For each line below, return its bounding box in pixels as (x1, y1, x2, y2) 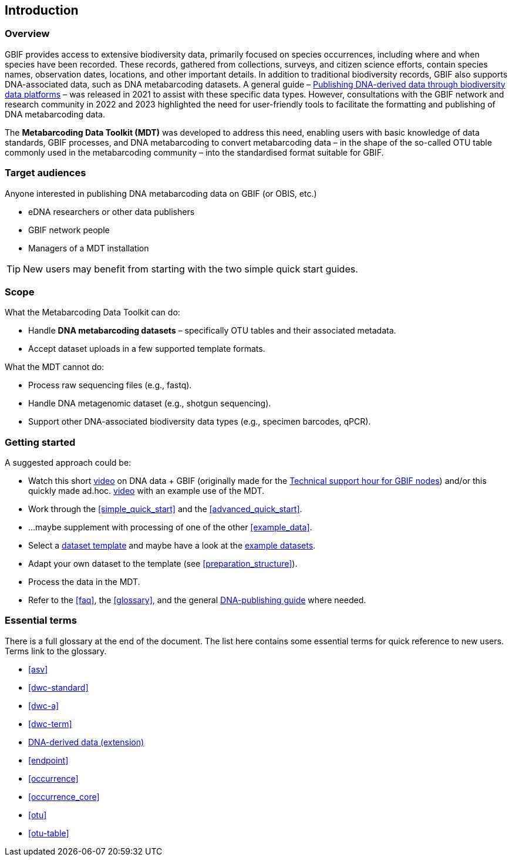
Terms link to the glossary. (5, 645, 107, 656)
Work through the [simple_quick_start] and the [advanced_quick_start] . (28, 504, 302, 514)
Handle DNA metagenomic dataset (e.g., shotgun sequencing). (28, 398, 271, 409)
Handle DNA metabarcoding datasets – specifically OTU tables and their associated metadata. (28, 325, 396, 336)
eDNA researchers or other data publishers (28, 206, 195, 217)
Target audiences (5, 167, 86, 179)
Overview (5, 28, 50, 40)
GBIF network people (28, 224, 110, 235)
